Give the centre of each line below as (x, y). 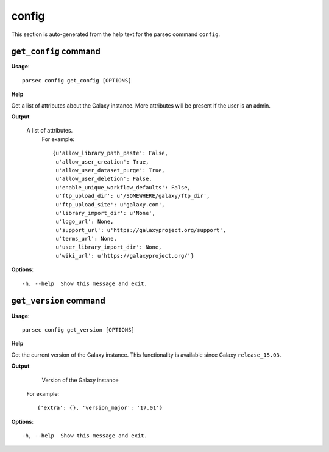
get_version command (58, 301)
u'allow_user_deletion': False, (104, 179)
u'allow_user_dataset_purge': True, (111, 170)
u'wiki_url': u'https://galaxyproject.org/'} (125, 256)
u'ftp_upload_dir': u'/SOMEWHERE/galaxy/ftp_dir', (133, 196)
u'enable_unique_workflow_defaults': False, (123, 187)
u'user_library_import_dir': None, (109, 247)
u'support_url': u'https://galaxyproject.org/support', (141, 230)
